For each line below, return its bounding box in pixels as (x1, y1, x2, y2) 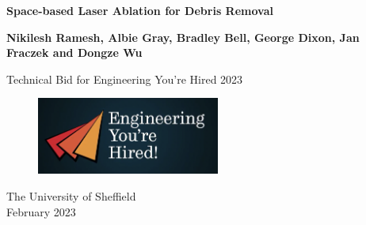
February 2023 (6, 203, 76, 219)
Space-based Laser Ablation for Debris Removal (6, 2, 273, 18)
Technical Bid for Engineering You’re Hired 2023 (6, 70, 243, 87)
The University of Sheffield (6, 187, 136, 204)
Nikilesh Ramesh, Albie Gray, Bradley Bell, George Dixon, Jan (6, 28, 360, 45)
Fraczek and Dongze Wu (6, 44, 143, 61)
